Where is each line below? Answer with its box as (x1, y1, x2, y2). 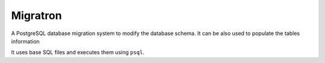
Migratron (11, 9, 63, 22)
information (11, 37, 40, 45)
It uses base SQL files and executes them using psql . (11, 49, 144, 56)
